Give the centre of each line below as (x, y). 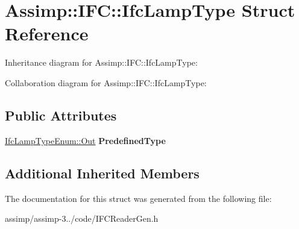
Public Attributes (61, 115)
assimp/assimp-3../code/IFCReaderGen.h (82, 218)
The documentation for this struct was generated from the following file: (138, 198)
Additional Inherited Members (102, 173)
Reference (47, 33)
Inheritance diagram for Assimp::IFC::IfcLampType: (101, 62)
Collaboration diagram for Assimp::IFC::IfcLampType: (106, 82)
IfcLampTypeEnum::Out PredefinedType (85, 140)
